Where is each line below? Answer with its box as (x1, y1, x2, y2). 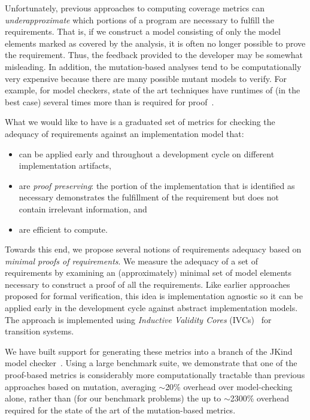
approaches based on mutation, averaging (5, 380, 156, 392)
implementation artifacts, (19, 159, 111, 172)
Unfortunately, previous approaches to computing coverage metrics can (5, 2, 265, 14)
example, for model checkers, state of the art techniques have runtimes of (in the (5, 84, 300, 96)
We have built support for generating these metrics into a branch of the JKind (5, 345, 293, 357)
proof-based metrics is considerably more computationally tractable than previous (5, 369, 305, 381)
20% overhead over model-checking (165, 380, 293, 392)
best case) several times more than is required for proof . (5, 95, 214, 108)
